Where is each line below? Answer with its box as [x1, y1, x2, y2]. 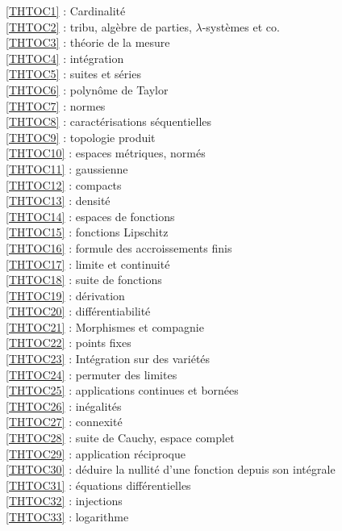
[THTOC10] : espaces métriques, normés [6, 144, 206, 161]
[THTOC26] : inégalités [6, 397, 122, 414]
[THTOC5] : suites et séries [6, 65, 141, 82]
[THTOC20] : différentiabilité [6, 303, 151, 320]
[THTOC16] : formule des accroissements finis [6, 239, 232, 256]
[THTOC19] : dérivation [6, 286, 125, 303]
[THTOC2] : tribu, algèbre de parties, [6, 18, 192, 35]
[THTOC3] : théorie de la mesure [6, 34, 170, 51]
